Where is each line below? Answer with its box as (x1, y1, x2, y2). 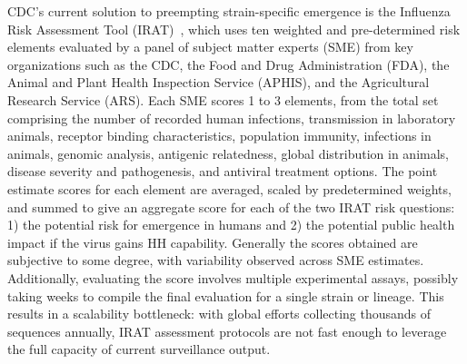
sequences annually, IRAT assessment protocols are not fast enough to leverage (7, 321, 447, 340)
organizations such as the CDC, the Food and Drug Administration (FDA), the (7, 54, 450, 74)
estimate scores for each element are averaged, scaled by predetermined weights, (7, 179, 452, 198)
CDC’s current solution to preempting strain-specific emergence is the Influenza (7, 2, 451, 20)
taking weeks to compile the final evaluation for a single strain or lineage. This (7, 286, 444, 305)
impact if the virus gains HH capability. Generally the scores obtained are (7, 232, 418, 251)
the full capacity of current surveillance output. (7, 339, 271, 359)
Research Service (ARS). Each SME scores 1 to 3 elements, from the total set (7, 90, 439, 109)
